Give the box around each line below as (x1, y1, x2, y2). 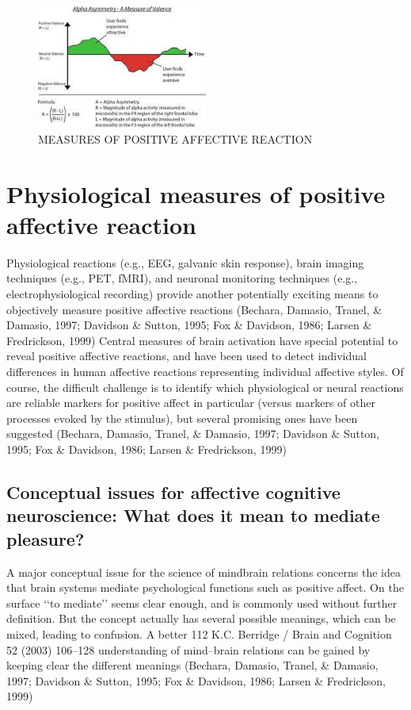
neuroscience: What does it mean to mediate (6, 503, 380, 528)
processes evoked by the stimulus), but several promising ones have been (6, 409, 358, 426)
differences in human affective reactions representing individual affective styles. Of (6, 363, 404, 380)
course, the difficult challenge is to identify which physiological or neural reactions (6, 378, 404, 395)
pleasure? (6, 526, 85, 551)
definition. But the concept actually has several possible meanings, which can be (6, 610, 396, 627)
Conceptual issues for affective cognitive (6, 479, 341, 504)
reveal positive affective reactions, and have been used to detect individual (6, 347, 367, 364)
